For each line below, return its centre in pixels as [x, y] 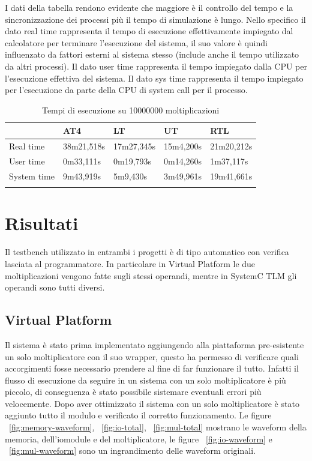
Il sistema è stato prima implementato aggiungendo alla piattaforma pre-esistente [154, 344]
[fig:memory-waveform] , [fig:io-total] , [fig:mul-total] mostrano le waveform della [158, 427]
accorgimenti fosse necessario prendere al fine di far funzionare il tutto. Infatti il [152, 368]
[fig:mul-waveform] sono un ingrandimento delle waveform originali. [132, 450]
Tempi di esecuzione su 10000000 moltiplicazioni [130, 110]
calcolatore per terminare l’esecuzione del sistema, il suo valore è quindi [136, 42]
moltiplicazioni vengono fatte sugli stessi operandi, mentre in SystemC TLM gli [151, 275]
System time [32, 176]
